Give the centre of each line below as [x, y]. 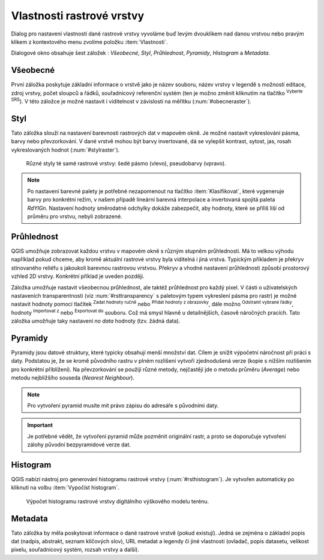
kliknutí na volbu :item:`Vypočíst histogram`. [65, 488]
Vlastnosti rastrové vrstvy [78, 16]
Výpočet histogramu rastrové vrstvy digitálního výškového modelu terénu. [118, 501]
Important [40, 425]
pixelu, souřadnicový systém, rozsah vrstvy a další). [75, 550]
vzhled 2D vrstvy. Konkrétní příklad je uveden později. [78, 276]
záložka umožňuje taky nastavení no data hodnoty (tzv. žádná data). [96, 321]
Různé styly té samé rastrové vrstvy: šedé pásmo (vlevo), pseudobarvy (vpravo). [126, 164]
